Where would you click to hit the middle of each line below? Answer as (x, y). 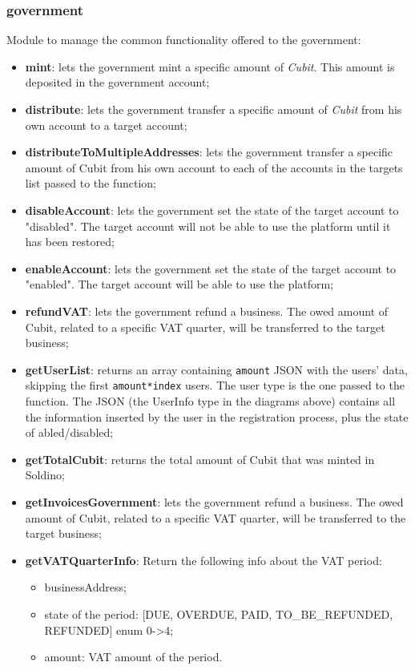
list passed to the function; (91, 183)
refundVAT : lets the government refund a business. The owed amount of (207, 311)
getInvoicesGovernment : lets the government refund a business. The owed (214, 502)
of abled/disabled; (69, 432)
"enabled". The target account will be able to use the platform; (179, 284)
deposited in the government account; (117, 82)
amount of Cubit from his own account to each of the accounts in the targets (214, 167)
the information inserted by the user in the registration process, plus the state (217, 416)
